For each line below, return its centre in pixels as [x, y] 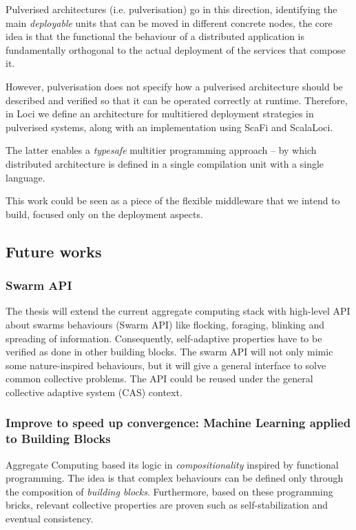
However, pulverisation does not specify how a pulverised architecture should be [174, 86]
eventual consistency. [50, 518]
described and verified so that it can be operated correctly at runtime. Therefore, [177, 100]
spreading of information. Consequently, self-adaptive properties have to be [164, 338]
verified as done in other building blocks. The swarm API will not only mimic [169, 352]
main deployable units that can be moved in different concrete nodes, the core [169, 22]
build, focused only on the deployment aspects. [104, 214]
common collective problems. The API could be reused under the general [159, 379]
